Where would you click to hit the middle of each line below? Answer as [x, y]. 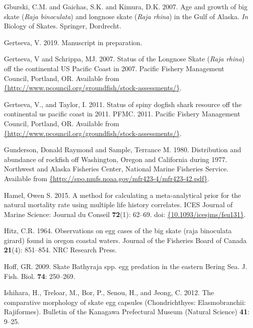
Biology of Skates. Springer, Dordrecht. [63, 26]
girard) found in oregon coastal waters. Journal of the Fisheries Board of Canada [125, 240]
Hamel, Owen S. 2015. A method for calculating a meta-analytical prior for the [123, 195]
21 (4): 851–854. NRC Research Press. [60, 250]
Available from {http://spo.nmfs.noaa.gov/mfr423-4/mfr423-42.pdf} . [107, 178]
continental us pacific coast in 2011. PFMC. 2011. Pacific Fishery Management [122, 114]
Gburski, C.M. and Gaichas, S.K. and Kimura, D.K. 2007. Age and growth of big [126, 6]
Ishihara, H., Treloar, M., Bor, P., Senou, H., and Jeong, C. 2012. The [109, 292]
